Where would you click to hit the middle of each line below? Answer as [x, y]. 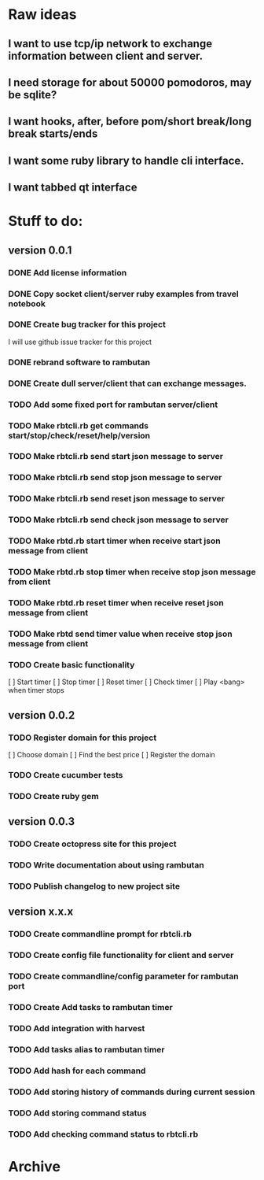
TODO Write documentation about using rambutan [106, 865]
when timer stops [36, 690]
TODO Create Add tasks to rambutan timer [90, 1007]
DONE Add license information [68, 272]
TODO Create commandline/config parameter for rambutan [123, 976]
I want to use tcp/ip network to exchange [110, 44]
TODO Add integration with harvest [77, 1028]
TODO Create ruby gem [54, 796]
